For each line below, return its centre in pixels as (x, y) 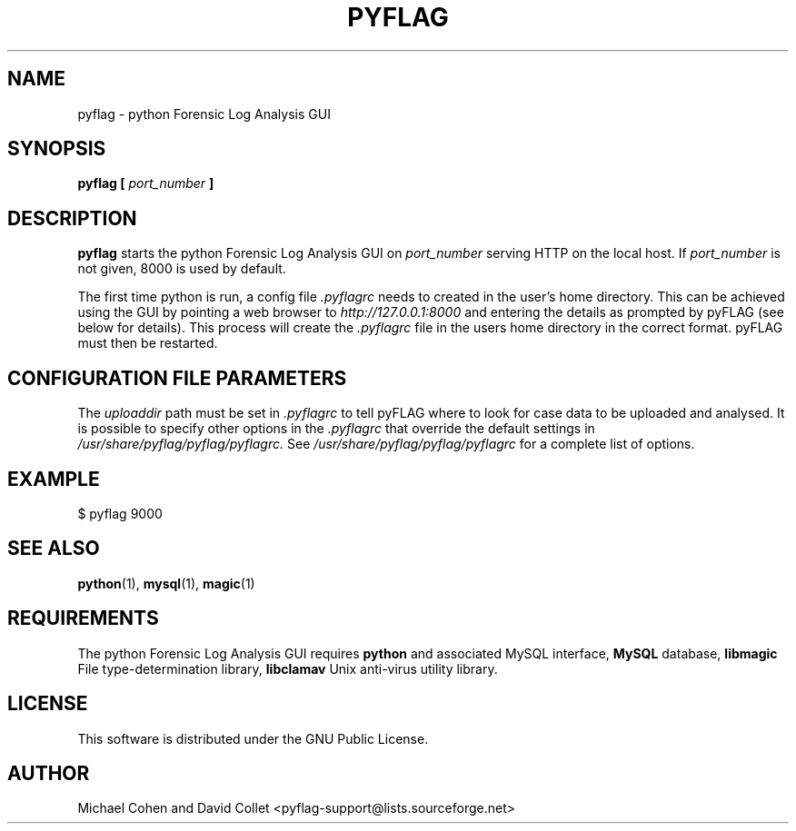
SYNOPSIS (57, 149)
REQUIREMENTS (83, 618)
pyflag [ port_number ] (146, 183)
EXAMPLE (54, 479)
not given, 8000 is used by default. (182, 269)
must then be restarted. (148, 343)
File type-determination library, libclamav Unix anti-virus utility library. (288, 668)
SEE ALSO (54, 549)
